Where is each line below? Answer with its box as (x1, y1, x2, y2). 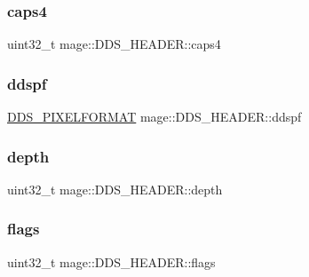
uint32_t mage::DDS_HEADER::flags (7, 252, 216, 271)
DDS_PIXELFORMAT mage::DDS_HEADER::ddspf (7, 107, 302, 126)
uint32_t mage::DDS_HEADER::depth (7, 179, 223, 198)
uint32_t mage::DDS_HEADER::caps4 (7, 35, 221, 53)
